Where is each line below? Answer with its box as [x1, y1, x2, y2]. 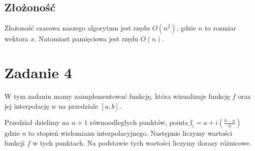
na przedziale [59, 100, 98, 111]
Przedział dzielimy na [4, 117, 69, 127]
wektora [4, 33, 29, 44]
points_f [169, 120, 192, 127]
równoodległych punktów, [90, 117, 167, 127]
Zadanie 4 [4, 62, 72, 82]
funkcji [4, 137, 25, 148]
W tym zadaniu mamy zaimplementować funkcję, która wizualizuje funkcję [4, 91, 230, 101]
